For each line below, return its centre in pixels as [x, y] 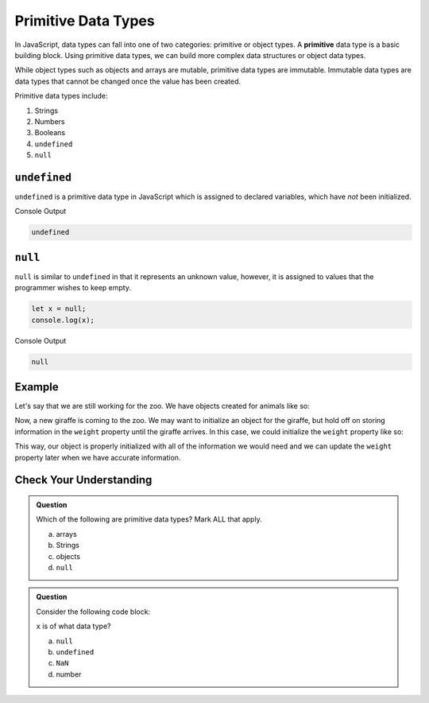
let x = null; [59, 309]
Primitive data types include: [61, 96]
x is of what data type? [73, 626]
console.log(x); [63, 320]
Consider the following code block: [93, 612]
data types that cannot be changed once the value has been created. [128, 81]
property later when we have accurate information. [98, 457]
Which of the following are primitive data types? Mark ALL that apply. [149, 519]
